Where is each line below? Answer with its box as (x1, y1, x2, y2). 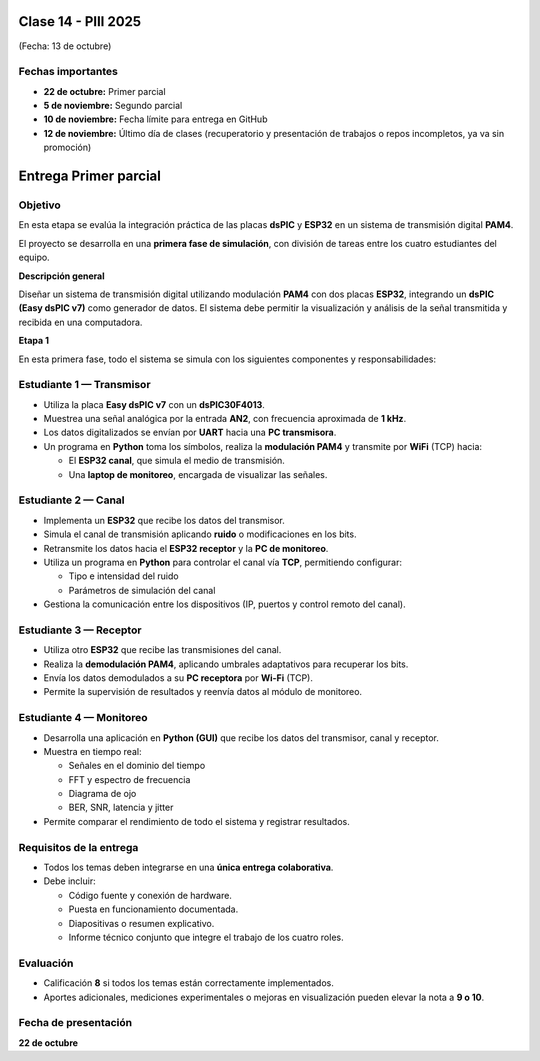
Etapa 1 (18, 335, 50, 347)
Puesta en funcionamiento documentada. (68, 903, 239, 915)
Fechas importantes (18, 65, 119, 79)
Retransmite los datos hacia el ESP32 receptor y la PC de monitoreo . (43, 542, 329, 554)
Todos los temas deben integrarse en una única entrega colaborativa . (43, 861, 334, 874)
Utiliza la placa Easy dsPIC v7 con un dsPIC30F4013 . (43, 398, 265, 410)
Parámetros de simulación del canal (68, 584, 216, 596)
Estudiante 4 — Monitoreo (18, 711, 149, 725)
